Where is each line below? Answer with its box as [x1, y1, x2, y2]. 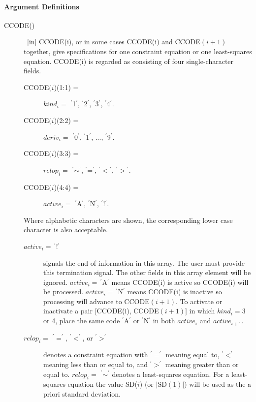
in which [189, 306, 215, 316]
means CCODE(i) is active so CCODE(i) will [111, 277, 249, 287]
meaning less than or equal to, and [43, 359, 148, 369]
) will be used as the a [184, 379, 252, 389]
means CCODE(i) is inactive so [127, 286, 222, 297]
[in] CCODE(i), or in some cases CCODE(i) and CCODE [27, 36, 200, 47]
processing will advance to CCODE [43, 296, 150, 306]
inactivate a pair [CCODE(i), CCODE [43, 306, 159, 316]
